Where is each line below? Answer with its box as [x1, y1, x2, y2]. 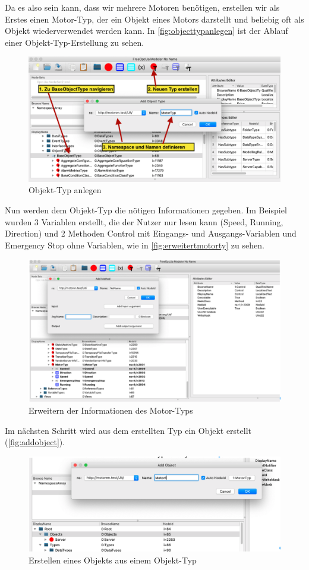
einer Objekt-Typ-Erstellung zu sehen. [5, 36, 144, 48]
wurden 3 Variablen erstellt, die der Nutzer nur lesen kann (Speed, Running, [5, 215, 283, 228]
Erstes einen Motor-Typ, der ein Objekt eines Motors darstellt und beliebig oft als [5, 12, 304, 25]
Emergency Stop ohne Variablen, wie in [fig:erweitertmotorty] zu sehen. [5, 238, 264, 251]
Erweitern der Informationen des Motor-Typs [29, 404, 193, 417]
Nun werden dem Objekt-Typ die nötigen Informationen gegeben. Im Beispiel [5, 203, 287, 216]
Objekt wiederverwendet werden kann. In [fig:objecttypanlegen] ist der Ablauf [5, 24, 288, 37]
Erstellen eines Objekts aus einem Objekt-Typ [29, 553, 197, 566]
